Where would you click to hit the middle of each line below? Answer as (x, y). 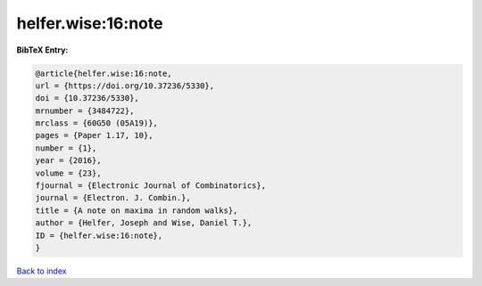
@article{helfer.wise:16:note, (104, 73)
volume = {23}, (68, 173)
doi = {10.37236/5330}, (87, 98)
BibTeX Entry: (42, 50)
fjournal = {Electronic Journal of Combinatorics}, (151, 186)
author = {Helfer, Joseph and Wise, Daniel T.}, (144, 223)
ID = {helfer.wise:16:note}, (99, 235)
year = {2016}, (68, 161)
